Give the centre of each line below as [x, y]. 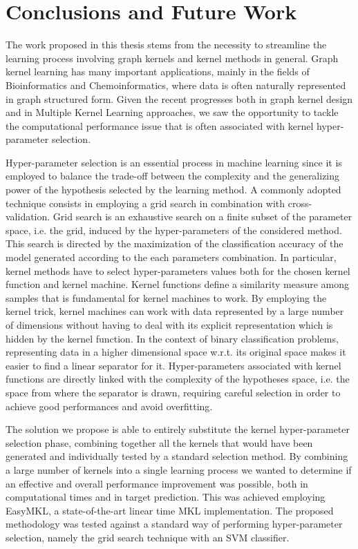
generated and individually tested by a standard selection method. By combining [177, 456]
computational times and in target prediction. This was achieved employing [166, 497]
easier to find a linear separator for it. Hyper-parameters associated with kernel [173, 365]
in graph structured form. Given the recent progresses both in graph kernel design [179, 98]
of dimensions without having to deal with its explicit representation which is [169, 325]
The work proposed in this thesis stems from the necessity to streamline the [166, 45]
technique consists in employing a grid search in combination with [145, 203]
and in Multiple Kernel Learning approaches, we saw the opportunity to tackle [172, 112]
